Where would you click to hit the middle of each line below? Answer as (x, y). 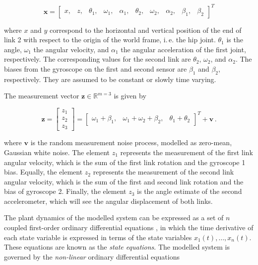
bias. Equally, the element (43, 172)
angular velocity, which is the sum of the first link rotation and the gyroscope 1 (125, 162)
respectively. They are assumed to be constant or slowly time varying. (110, 79)
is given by (130, 96)
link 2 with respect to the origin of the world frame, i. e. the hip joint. (110, 40)
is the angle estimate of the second (190, 191)
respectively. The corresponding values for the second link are (97, 59)
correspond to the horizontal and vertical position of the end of (145, 30)
